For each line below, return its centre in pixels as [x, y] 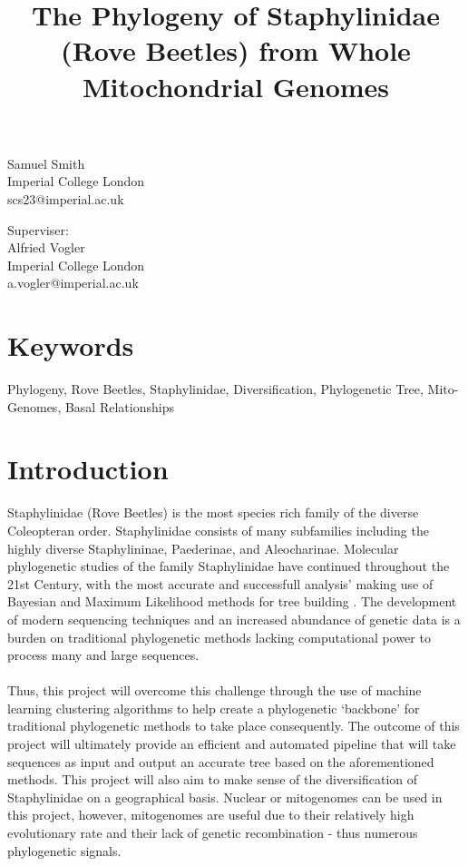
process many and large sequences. [103, 655]
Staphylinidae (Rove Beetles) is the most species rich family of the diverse [213, 512]
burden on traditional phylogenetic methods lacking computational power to [219, 637]
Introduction [88, 469]
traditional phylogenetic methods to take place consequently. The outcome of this [234, 726]
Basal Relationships [119, 406]
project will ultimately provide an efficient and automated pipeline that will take [232, 744]
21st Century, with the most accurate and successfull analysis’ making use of [220, 583]
